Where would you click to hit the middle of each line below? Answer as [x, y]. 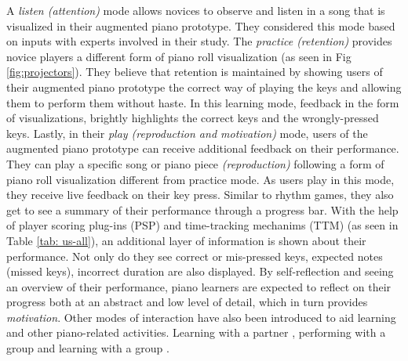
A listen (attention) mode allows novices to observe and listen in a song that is [196, 10]
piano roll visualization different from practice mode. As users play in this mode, [200, 179]
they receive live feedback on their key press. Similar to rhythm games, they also [200, 195]
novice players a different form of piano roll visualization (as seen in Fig [179, 56]
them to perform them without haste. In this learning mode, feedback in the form [203, 102]
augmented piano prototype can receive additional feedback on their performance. [203, 148]
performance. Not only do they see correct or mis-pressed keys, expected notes [195, 256]
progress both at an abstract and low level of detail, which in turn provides [187, 302]
